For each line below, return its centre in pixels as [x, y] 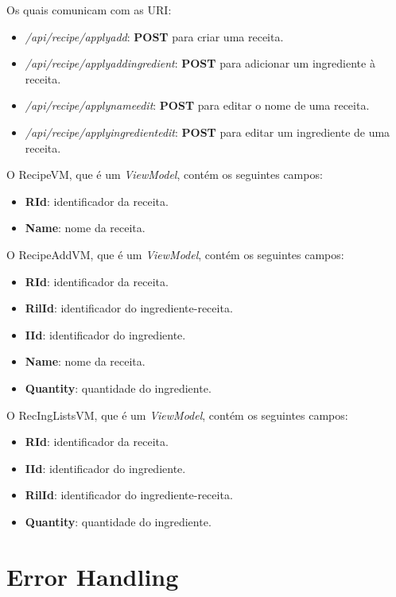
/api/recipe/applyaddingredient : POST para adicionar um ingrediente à [200, 63]
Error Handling [93, 576]
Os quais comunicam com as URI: [89, 10]
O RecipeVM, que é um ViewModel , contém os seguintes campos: [165, 174]
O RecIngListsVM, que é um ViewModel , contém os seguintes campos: [177, 415]
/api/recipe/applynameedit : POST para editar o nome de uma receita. [197, 105]
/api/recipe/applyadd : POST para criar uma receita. [154, 36]
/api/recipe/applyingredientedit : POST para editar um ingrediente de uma [208, 132]
